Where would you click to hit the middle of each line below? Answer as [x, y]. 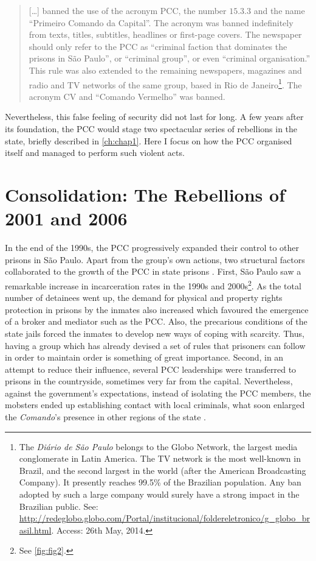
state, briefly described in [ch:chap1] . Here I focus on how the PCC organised [149, 140]
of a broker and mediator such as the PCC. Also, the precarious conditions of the [156, 321]
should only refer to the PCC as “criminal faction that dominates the [158, 46]
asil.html [35, 530]
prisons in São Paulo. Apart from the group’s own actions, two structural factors [155, 259]
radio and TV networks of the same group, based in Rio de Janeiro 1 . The [165, 83]
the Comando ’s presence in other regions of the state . [105, 417]
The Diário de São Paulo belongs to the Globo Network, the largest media [158, 446]
